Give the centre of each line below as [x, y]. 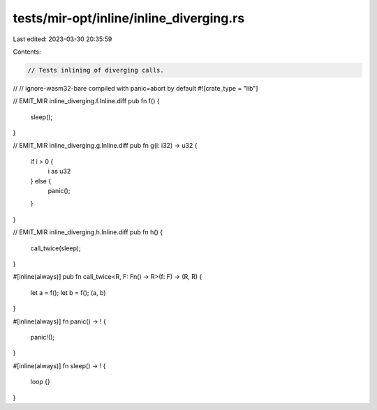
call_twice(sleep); [56, 248]
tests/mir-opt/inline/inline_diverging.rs [129, 18]
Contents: [27, 52]
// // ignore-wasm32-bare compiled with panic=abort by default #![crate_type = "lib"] [135, 88]
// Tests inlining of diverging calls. [96, 70]
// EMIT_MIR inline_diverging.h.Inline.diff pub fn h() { [88, 232]
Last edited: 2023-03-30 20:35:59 [62, 39]
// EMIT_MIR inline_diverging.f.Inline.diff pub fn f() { [86, 101]
